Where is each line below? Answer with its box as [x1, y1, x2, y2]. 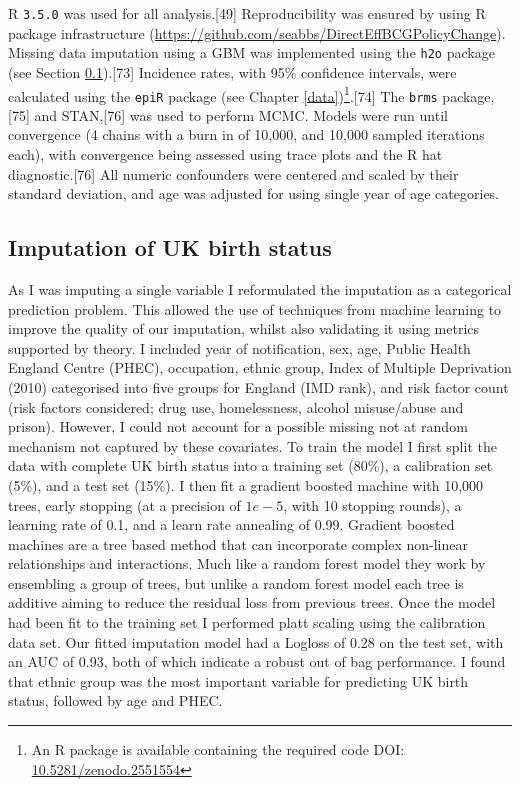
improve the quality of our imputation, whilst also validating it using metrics [8, 318, 480, 339]
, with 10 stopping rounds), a [283, 494, 462, 515]
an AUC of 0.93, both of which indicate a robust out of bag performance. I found [8, 651, 506, 672]
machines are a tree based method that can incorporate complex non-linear [8, 533, 468, 554]
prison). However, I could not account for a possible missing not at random [8, 416, 468, 437]
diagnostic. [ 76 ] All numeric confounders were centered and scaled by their [8, 163, 459, 184]
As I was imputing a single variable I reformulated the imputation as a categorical [8, 278, 512, 299]
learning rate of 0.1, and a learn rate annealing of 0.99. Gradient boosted [8, 514, 455, 535]
